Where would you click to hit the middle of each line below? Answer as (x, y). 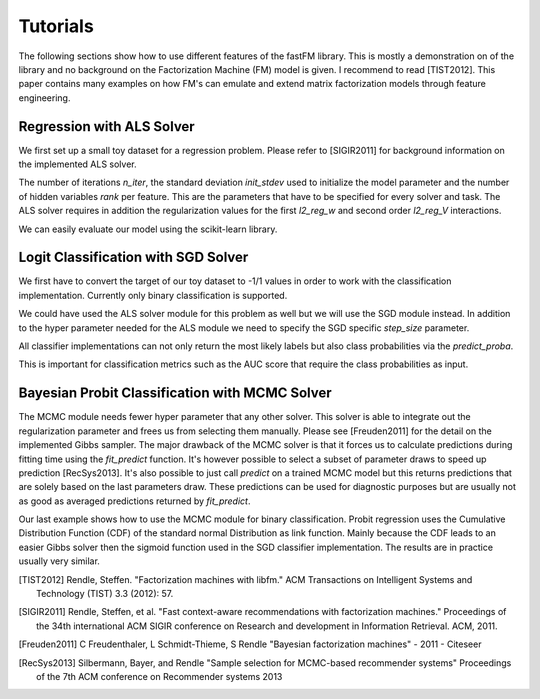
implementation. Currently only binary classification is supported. (153, 295)
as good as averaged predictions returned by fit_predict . (134, 501)
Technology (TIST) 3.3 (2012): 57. (105, 594)
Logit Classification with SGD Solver (133, 257)
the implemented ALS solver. (77, 164)
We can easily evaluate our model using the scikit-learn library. (148, 229)
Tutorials (56, 26)
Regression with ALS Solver (106, 126)
